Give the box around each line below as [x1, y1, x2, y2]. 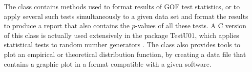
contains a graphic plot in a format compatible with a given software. [4, 58, 211, 69]
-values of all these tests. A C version [135, 20, 247, 31]
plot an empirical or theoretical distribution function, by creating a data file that [4, 49, 246, 59]
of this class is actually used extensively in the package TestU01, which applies [4, 30, 239, 40]
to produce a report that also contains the [4, 20, 130, 31]
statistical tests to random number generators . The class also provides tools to [4, 39, 240, 50]
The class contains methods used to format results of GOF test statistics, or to [4, 1, 240, 11]
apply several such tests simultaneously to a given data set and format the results [4, 11, 248, 21]
